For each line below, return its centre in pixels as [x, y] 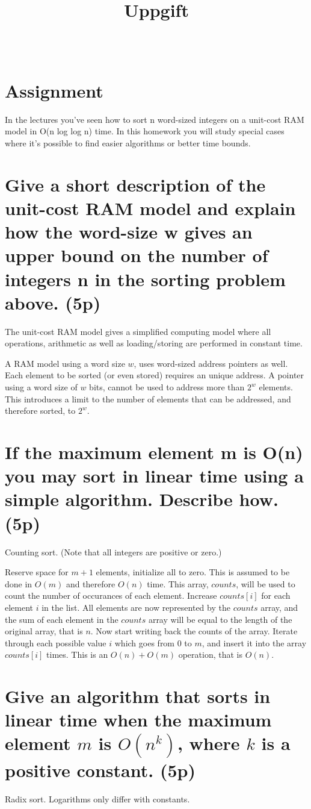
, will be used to [266, 583]
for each [276, 595]
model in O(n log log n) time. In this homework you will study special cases [145, 131]
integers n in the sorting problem [145, 279]
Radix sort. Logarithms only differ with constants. [97, 799]
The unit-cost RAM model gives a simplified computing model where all [138, 331]
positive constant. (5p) [100, 770]
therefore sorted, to [40, 411]
